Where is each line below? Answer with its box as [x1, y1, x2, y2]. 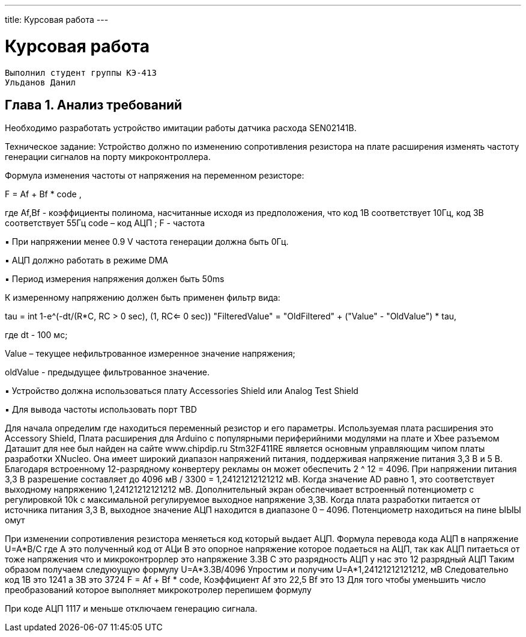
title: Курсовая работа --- [5, 14, 109, 25]
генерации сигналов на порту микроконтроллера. [5, 152, 211, 162]
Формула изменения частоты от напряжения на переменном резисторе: [5, 170, 304, 181]
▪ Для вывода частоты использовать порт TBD [5, 404, 197, 415]
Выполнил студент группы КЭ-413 [5, 67, 157, 78]
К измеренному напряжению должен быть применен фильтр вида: [5, 292, 280, 303]
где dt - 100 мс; [5, 330, 68, 340]
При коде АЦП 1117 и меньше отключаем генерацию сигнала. [5, 603, 258, 614]
